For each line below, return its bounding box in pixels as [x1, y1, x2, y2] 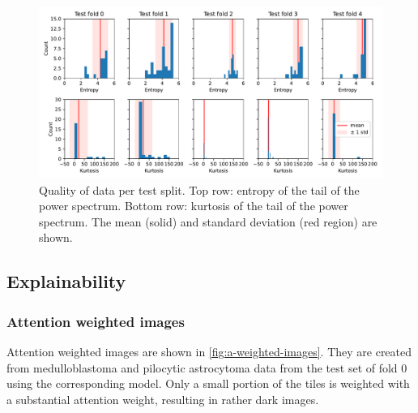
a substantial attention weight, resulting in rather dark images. [6, 390, 319, 407]
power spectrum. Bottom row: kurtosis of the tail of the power [39, 197, 348, 214]
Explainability [6, 269, 126, 294]
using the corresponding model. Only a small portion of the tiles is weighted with [6, 375, 410, 392]
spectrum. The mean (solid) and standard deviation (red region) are [39, 213, 377, 230]
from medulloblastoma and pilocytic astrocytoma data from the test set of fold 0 [6, 359, 407, 376]
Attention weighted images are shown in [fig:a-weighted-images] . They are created [6, 342, 412, 359]
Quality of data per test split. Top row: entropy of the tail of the [39, 181, 360, 198]
